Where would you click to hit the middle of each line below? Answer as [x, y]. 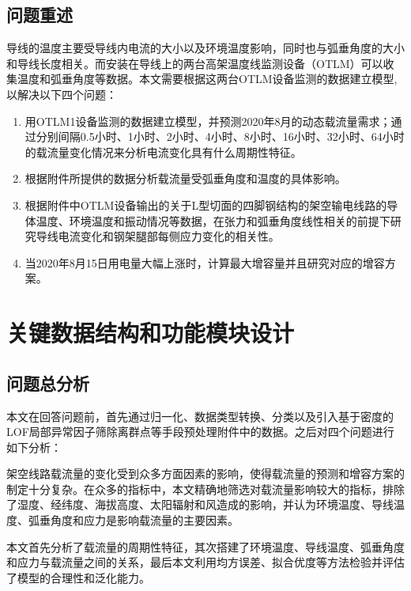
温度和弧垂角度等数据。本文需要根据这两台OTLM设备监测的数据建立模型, [207, 79]
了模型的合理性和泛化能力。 [78, 577]
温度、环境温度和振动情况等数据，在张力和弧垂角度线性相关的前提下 [213, 220]
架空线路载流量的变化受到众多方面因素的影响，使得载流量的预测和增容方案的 [205, 474]
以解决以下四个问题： [62, 94]
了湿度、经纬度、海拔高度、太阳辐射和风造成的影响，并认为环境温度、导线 [200, 504]
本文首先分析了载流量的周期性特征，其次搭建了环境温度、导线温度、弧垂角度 [205, 546]
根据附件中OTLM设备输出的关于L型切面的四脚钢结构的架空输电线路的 [206, 205]
